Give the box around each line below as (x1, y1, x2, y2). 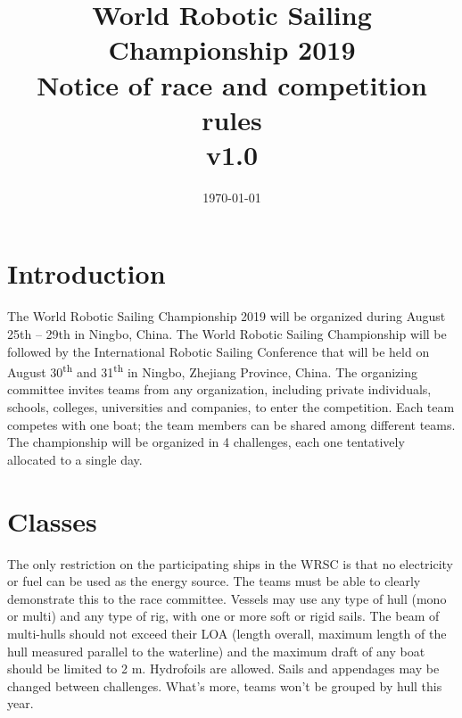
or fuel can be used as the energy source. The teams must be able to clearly (7, 572, 421, 590)
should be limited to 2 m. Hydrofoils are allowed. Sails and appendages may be (7, 659, 440, 678)
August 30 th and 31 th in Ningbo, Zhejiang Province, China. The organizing (7, 360, 417, 381)
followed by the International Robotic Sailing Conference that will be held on (7, 342, 430, 360)
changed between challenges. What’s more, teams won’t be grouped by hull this (7, 676, 442, 695)
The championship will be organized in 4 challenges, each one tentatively (7, 433, 405, 451)
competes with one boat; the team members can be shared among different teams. (7, 415, 456, 433)
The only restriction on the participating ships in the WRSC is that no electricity (7, 554, 454, 573)
